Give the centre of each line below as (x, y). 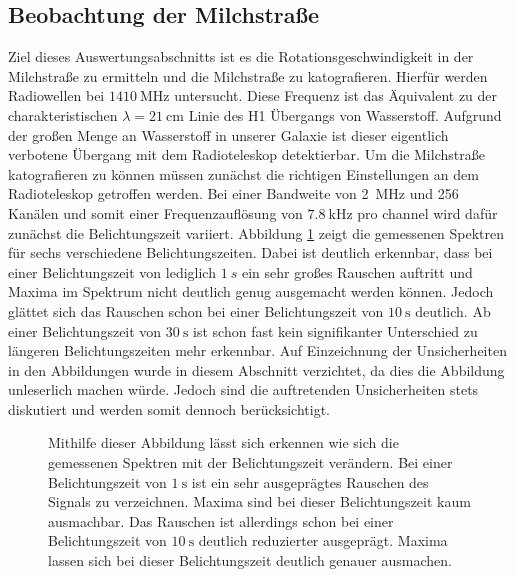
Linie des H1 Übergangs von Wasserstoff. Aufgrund (345, 114)
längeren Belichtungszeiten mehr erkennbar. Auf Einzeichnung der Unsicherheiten (257, 350)
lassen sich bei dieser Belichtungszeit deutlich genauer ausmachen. (250, 560)
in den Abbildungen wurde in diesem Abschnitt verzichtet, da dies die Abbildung (256, 369)
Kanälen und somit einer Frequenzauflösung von (155, 212)
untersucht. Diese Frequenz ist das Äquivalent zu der (336, 95)
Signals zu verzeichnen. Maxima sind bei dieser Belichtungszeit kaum (259, 501)
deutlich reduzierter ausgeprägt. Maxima (323, 540)
